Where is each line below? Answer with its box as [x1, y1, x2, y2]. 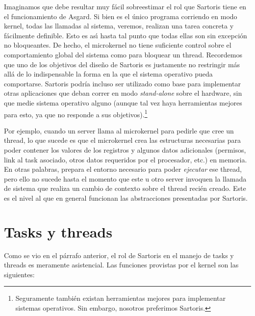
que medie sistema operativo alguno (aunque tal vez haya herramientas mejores [4, 97, 242, 107]
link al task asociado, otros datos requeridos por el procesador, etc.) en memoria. [4, 154, 247, 164]
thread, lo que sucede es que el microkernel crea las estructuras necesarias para [4, 135, 241, 145]
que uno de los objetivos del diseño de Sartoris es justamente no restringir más [4, 59, 240, 69]
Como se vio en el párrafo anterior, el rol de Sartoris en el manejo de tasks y [4, 250, 234, 260]
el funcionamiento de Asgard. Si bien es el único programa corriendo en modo [4, 11, 237, 21]
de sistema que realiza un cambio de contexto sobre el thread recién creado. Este [4, 183, 246, 193]
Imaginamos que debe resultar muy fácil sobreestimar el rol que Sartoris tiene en [4, 1, 247, 11]
